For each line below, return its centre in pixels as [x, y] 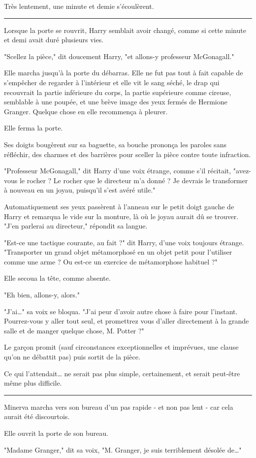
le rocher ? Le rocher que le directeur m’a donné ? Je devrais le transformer [134, 180]
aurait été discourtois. [37, 416]
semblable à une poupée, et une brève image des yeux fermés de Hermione [116, 102]
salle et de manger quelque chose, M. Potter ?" [74, 330]
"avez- [242, 171]
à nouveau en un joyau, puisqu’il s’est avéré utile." [80, 190]
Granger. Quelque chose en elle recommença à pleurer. [86, 111]
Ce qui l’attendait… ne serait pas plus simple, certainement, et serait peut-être [122, 373]
